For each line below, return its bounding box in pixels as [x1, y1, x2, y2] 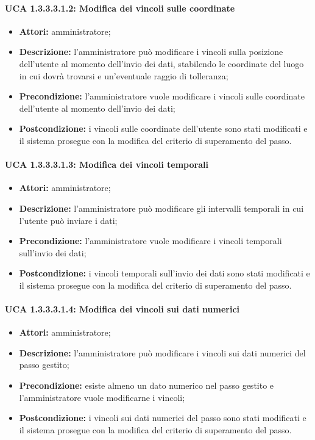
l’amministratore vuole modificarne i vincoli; [19, 391, 185, 403]
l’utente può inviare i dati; [19, 214, 118, 226]
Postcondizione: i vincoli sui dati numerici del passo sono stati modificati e [19, 411, 306, 424]
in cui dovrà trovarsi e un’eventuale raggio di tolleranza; [19, 69, 228, 82]
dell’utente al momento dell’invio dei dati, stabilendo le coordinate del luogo [19, 57, 304, 70]
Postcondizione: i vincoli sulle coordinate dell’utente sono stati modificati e [19, 122, 308, 135]
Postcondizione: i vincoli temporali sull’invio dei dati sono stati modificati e [19, 267, 310, 280]
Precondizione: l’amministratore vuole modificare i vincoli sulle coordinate [19, 90, 305, 103]
